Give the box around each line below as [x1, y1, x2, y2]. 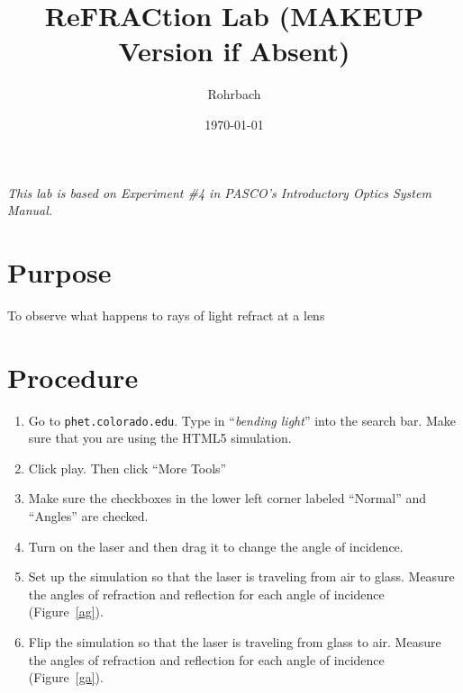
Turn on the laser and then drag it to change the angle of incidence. [28, 536, 404, 555]
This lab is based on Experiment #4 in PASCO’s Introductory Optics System [7, 183, 431, 202]
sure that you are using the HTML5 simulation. [28, 428, 292, 447]
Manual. [7, 201, 53, 220]
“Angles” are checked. [28, 506, 149, 525]
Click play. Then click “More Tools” [28, 458, 227, 477]
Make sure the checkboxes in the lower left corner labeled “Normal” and [28, 489, 427, 508]
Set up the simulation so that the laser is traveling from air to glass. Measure [28, 567, 455, 586]
